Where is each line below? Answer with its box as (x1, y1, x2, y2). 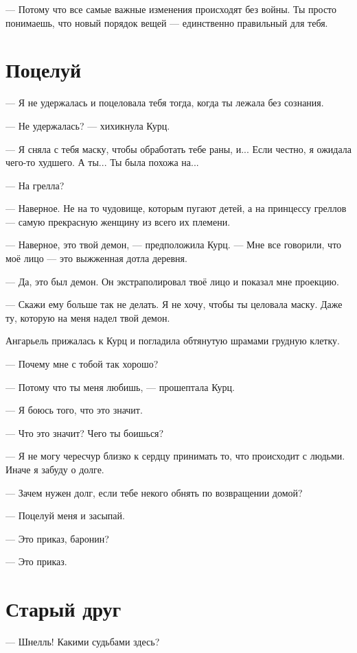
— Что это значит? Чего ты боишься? (5, 425, 164, 440)
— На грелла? (5, 178, 65, 192)
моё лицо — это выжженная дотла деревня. (5, 251, 187, 265)
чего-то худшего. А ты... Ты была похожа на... (5, 155, 199, 169)
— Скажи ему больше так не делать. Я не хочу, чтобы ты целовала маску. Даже (5, 297, 343, 311)
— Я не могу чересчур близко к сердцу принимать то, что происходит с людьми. (5, 449, 345, 463)
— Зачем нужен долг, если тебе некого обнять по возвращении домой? (5, 485, 303, 499)
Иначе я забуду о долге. (5, 462, 104, 476)
